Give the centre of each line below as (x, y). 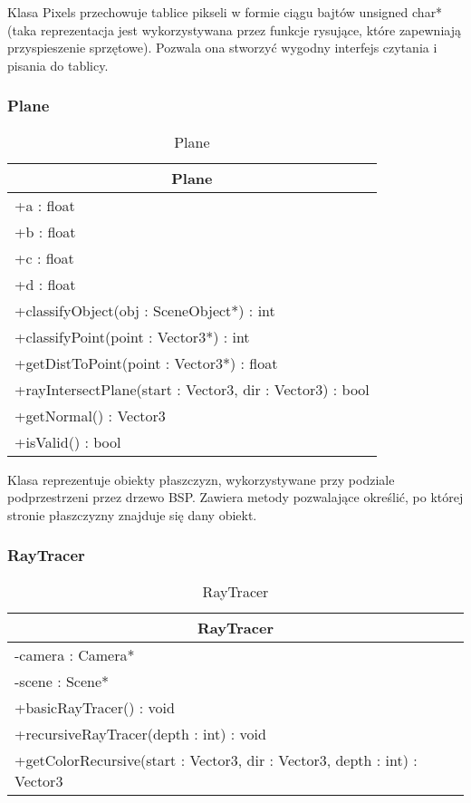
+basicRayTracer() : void (95, 707)
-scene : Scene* (62, 681)
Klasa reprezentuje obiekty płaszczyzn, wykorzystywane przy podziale (201, 479)
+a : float (45, 205)
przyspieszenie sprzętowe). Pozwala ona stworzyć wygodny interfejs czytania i (222, 48)
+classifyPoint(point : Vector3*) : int (132, 336)
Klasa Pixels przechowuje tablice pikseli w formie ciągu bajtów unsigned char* (225, 12)
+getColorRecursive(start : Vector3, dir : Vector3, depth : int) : (216, 759)
